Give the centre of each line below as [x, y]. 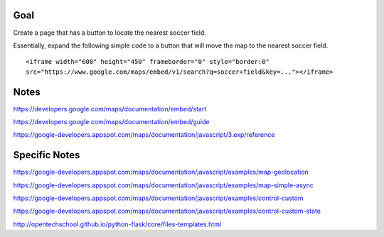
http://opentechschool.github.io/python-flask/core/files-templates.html [117, 224]
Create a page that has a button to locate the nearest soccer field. [110, 33]
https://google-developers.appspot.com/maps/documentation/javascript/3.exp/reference [144, 135]
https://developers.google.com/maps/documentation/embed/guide [111, 121]
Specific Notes [47, 155]
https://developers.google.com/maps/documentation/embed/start [110, 109]
